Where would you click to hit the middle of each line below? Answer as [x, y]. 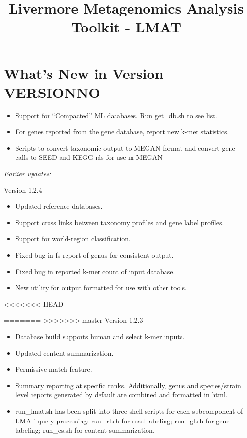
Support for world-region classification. [73, 239]
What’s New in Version [84, 73]
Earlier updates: [28, 174]
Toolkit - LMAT [126, 27]
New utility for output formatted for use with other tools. [101, 288]
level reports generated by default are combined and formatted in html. [121, 395]
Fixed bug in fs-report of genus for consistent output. [94, 255]
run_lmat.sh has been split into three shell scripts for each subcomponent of [129, 411]
